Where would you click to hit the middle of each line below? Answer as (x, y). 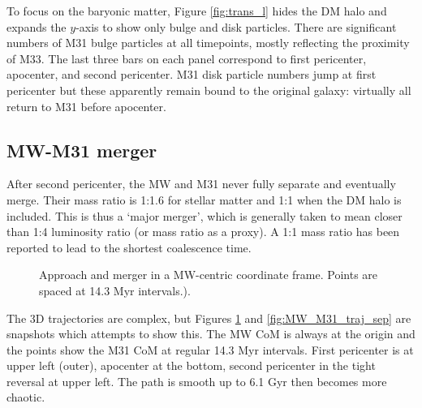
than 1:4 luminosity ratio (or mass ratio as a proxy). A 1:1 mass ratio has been (203, 232)
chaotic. (26, 397)
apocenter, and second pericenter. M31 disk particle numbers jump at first (192, 74)
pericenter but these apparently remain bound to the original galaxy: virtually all (209, 90)
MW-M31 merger (82, 150)
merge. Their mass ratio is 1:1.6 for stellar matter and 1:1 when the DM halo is (204, 199)
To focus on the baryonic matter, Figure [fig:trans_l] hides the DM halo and (197, 11)
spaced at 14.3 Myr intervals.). (115, 290)
